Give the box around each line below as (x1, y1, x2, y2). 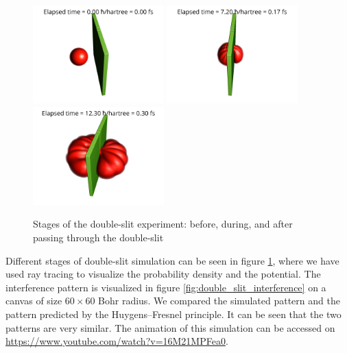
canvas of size (5, 293, 62, 308)
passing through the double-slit (33, 230, 164, 244)
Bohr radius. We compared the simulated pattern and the (98, 293, 340, 308)
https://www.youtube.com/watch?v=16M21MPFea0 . (5, 334, 228, 348)
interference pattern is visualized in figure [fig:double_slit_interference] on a (5, 280, 326, 294)
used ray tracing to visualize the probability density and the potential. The (5, 267, 321, 281)
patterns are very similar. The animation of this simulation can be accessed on (5, 320, 335, 334)
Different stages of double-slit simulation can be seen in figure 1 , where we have (5, 253, 339, 267)
